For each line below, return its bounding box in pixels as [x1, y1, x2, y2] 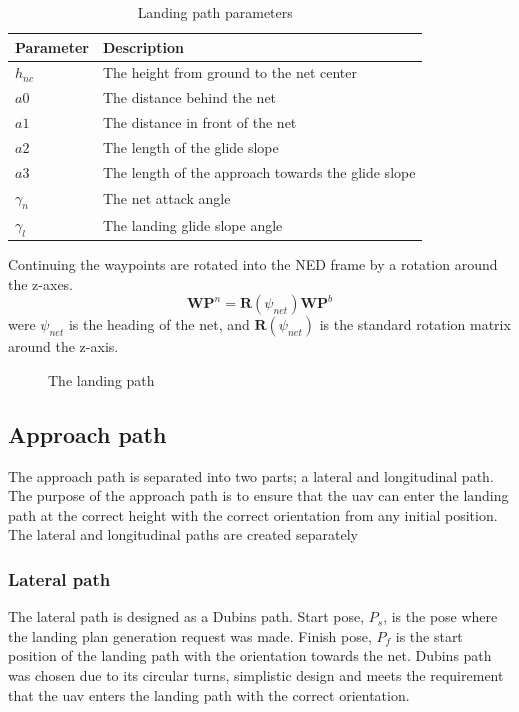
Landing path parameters [137, 2, 293, 22]
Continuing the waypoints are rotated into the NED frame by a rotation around [8, 254, 498, 274]
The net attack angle [102, 187, 231, 208]
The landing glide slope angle [102, 214, 283, 235]
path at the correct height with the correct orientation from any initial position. [8, 504, 498, 525]
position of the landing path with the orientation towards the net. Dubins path [8, 645, 492, 666]
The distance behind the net [102, 87, 277, 108]
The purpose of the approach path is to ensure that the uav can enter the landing [8, 485, 509, 506]
